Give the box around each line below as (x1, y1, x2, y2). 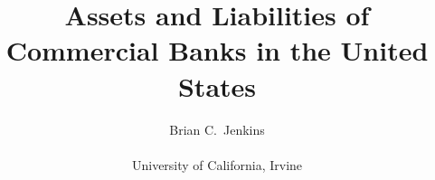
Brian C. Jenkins (169, 119, 265, 138)
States (177, 67, 257, 104)
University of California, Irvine (131, 155, 303, 174)
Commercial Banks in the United (5, 32, 429, 69)
